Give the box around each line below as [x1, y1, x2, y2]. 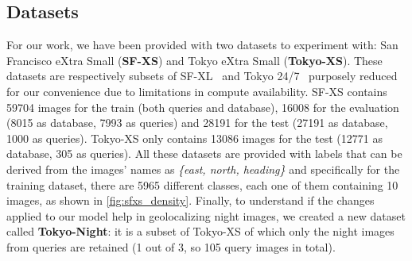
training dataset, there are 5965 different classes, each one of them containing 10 [6, 176, 398, 193]
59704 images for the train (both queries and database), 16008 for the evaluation [6, 98, 399, 115]
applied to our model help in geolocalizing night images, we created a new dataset [6, 207, 406, 224]
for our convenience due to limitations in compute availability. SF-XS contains [6, 83, 387, 99]
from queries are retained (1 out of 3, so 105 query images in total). [6, 238, 336, 255]
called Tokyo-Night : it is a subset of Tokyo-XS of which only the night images [6, 223, 395, 240]
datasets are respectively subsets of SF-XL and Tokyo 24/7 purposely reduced [6, 67, 398, 84]
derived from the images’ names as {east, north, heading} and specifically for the [6, 160, 400, 177]
